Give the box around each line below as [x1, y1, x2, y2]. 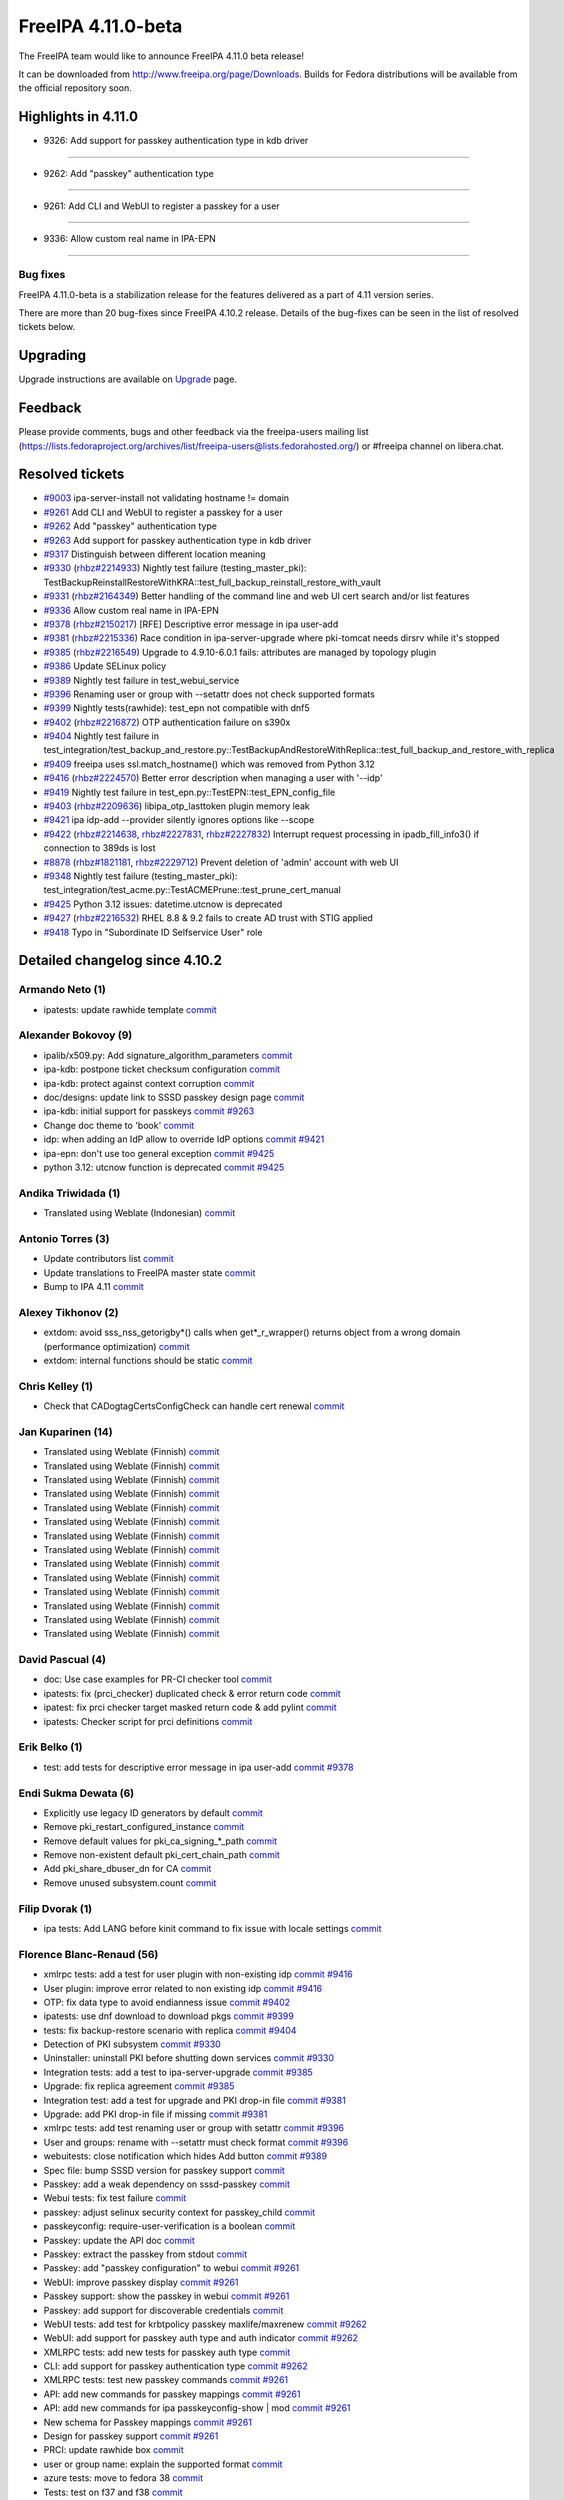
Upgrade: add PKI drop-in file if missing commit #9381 [43, 2108, 268, 2120]
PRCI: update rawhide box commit [43, 2444, 184, 2456]
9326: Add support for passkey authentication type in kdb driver [43, 135, 309, 147]
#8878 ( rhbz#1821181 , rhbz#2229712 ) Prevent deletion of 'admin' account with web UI [43, 856, 399, 868]
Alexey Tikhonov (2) [18, 1305, 119, 1319]
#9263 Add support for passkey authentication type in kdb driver [43, 534, 312, 546]
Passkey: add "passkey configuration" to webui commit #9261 [43, 2262, 300, 2274]
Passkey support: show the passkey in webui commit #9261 [43, 2290, 290, 2302]
